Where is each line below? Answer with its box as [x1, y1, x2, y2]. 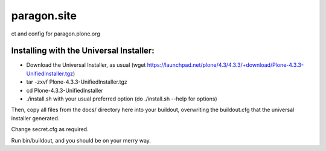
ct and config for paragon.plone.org [11, 30, 101, 37]
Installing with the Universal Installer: [11, 46, 155, 56]
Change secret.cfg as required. [11, 126, 89, 133]
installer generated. [11, 114, 60, 122]
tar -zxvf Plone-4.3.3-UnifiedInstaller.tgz [26, 78, 128, 85]
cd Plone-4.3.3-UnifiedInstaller [26, 87, 103, 94]
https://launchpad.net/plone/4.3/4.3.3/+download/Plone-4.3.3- [147, 61, 304, 69]
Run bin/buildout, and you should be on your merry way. [11, 137, 151, 144]
